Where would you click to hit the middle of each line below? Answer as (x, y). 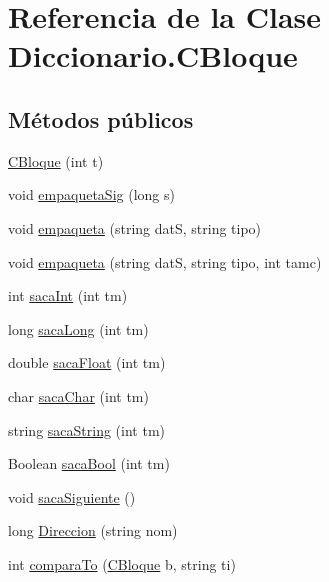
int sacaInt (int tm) (68, 295)
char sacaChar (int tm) (78, 395)
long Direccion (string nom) (93, 530)
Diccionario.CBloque (153, 55)
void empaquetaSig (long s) (91, 194)
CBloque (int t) (56, 160)
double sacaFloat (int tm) (87, 362)
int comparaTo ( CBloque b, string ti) (122, 563)
